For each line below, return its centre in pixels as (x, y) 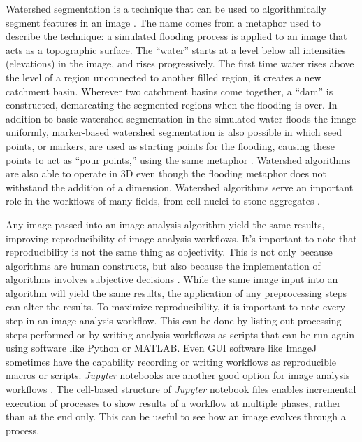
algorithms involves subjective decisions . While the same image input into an (172, 279)
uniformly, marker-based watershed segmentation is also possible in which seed (174, 132)
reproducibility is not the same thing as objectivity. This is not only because (169, 252)
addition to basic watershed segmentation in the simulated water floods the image (181, 118)
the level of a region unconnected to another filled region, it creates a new (164, 77)
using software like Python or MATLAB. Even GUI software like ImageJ (161, 348)
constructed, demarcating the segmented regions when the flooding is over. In (172, 105)
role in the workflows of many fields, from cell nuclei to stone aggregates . (163, 201)
